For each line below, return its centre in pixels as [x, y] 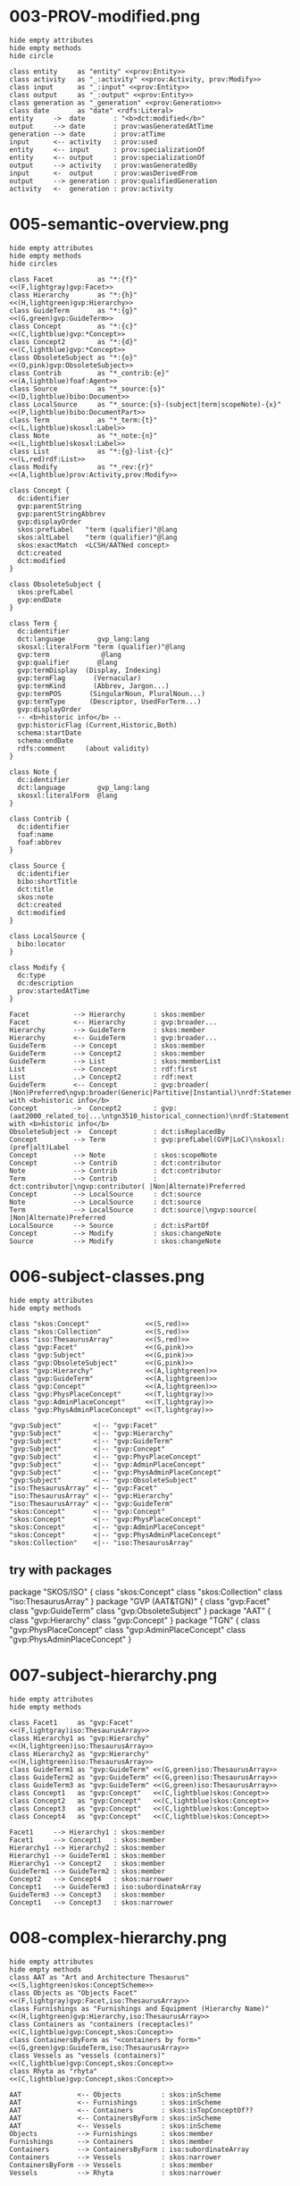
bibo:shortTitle [47, 881]
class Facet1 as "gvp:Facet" [71, 1722]
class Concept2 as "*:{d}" [74, 341]
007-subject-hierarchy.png [113, 1675]
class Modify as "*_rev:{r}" [81, 467]
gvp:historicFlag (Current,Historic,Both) [97, 725]
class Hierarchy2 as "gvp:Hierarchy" [79, 1753]
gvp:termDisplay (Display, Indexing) [90, 670]
